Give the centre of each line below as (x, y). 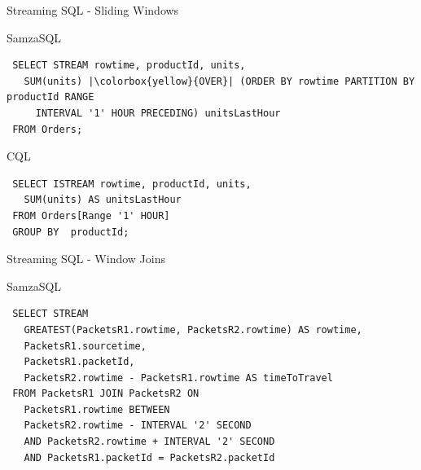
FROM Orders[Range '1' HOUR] (91, 215)
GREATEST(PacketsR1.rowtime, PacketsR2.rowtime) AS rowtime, (193, 329)
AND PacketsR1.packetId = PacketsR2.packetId (149, 457)
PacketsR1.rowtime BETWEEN (97, 409)
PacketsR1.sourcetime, (85, 346)
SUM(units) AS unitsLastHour (103, 200)
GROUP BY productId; (71, 232)
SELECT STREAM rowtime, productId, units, (129, 66)
